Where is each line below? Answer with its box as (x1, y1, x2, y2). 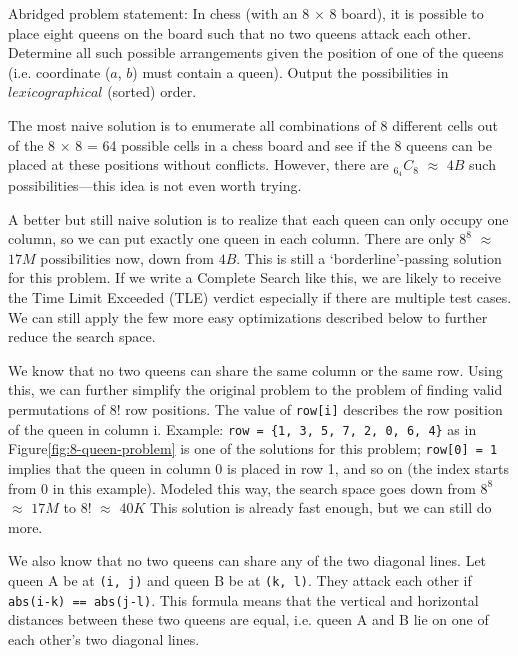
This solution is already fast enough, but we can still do (150, 497, 492, 518)
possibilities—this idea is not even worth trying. (8, 175, 302, 196)
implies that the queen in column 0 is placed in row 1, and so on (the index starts (8, 457, 509, 478)
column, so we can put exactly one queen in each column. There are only (8, 228, 455, 249)
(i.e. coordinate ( (8, 61, 111, 82)
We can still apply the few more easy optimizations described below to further (8, 306, 488, 327)
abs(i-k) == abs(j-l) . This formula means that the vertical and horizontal (8, 589, 479, 610)
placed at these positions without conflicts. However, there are (8, 154, 389, 175)
